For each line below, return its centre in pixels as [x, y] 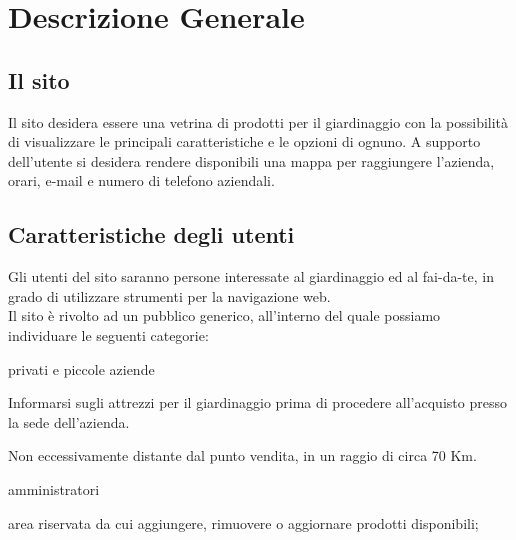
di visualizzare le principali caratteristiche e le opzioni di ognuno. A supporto [244, 141]
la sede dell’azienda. [69, 421]
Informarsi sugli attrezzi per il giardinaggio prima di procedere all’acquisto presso [257, 402]
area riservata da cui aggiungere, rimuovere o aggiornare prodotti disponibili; [243, 522]
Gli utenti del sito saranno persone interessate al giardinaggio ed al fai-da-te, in [251, 276]
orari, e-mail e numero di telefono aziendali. [141, 180]
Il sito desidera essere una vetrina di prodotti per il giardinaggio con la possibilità [258, 121]
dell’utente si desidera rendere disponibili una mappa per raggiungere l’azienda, [251, 160]
